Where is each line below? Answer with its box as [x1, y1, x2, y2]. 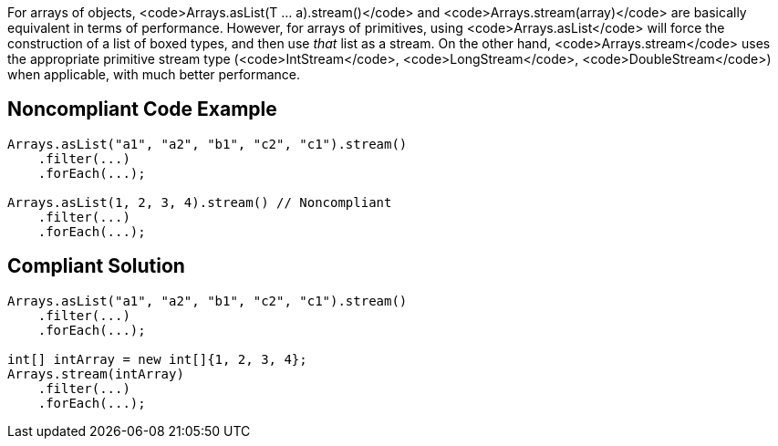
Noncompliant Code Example [7, 98, 277, 121]
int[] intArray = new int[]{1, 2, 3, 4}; [7, 351, 307, 367]
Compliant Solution [7, 254, 185, 278]
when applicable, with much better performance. [7, 67, 300, 82]
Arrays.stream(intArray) [7, 366, 184, 381]
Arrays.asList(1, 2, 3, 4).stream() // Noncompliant [7, 194, 392, 210]
